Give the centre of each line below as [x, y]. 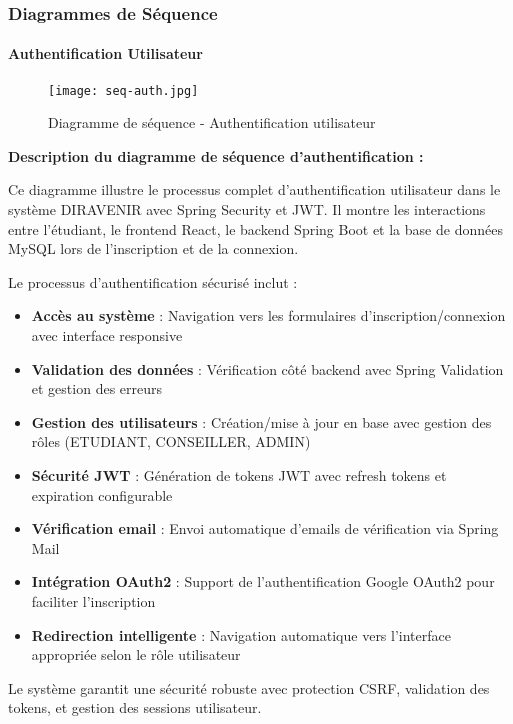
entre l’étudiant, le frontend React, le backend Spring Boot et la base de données [255, 228]
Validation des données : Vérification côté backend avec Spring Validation [267, 368]
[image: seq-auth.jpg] [123, 90]
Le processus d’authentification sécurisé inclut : [153, 281]
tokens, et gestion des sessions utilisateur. [135, 707]
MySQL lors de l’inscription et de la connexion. [153, 248]
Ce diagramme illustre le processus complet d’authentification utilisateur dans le [254, 189]
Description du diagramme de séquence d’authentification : [216, 155]
